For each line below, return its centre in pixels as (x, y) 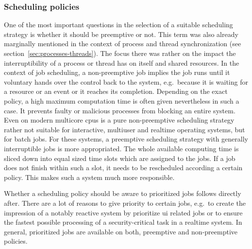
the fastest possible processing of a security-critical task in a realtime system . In (123, 222)
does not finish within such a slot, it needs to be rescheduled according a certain (123, 168)
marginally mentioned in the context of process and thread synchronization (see (123, 44)
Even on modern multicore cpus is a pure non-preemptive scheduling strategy (119, 120)
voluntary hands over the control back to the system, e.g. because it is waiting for (126, 81)
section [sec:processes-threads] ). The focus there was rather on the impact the (120, 53)
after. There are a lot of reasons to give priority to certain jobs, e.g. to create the (125, 203)
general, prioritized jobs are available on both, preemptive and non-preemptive (121, 231)
